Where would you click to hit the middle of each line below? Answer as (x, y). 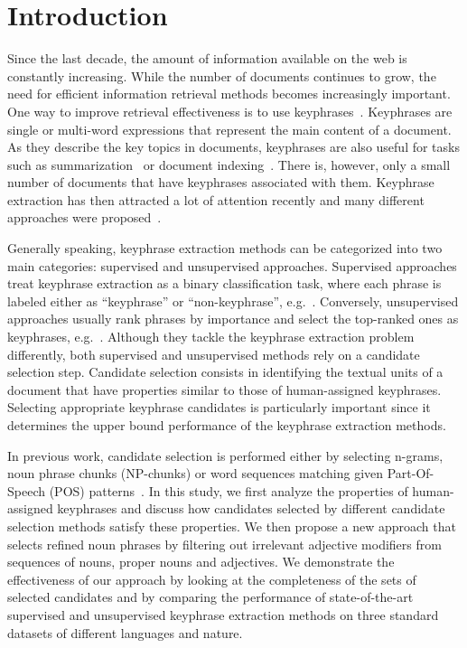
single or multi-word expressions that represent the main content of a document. (229, 129)
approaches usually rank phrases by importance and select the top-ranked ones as (233, 319)
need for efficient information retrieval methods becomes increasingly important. (229, 94)
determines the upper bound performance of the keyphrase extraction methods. (227, 425)
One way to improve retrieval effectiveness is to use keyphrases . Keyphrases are (230, 111)
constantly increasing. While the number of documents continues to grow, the (222, 75)
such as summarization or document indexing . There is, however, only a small (229, 164)
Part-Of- (411, 473)
